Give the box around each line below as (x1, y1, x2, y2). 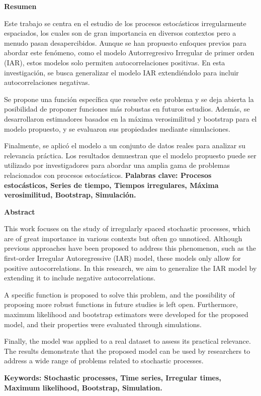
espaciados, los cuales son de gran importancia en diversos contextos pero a (4, 28, 236, 38)
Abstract (4, 206, 35, 217)
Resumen (4, 1, 37, 11)
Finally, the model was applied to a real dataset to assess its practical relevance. (4, 336, 251, 346)
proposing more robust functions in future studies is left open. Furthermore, (4, 299, 238, 310)
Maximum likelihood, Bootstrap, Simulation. (4, 382, 162, 392)
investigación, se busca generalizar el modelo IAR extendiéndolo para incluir (4, 67, 239, 77)
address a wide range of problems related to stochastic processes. (4, 355, 204, 366)
